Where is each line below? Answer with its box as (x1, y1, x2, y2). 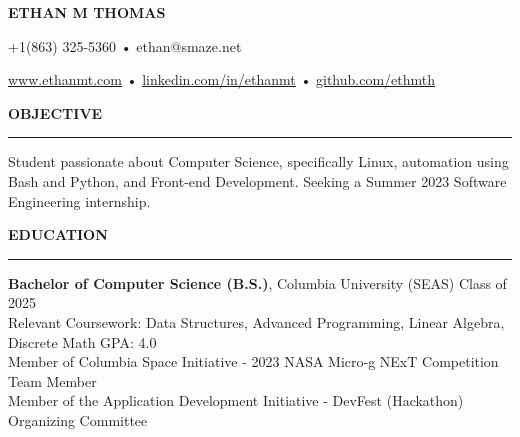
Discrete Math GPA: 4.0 (8, 331, 157, 352)
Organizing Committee (8, 409, 148, 430)
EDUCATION (8, 224, 108, 245)
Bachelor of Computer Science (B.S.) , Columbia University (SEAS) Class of (8, 272, 507, 293)
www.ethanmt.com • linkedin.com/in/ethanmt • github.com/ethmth (8, 69, 436, 90)
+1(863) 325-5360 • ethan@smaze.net (8, 35, 242, 56)
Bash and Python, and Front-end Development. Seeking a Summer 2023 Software (8, 170, 507, 191)
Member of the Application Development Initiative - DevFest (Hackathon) (8, 390, 464, 411)
